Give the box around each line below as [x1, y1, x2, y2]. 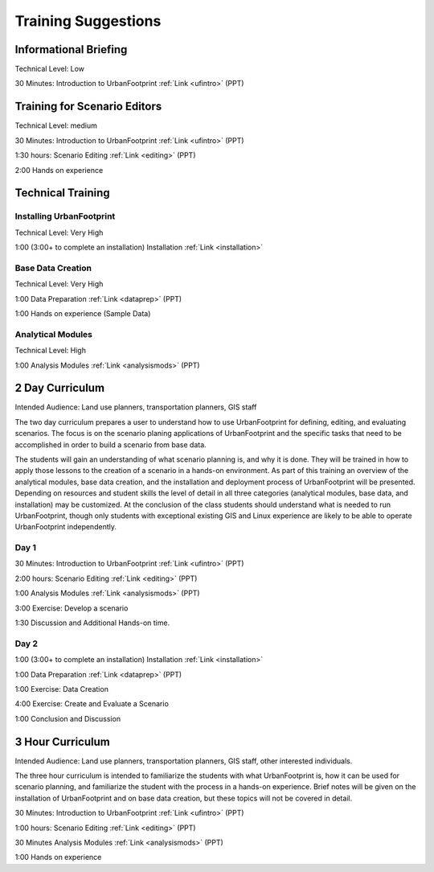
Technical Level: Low [14, 64, 84, 74]
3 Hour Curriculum [14, 734, 110, 748]
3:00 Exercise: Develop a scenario [14, 603, 129, 613]
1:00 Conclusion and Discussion [14, 714, 121, 723]
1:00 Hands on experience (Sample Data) [14, 309, 151, 318]
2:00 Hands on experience [14, 165, 104, 175]
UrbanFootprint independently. [14, 522, 117, 532]
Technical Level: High [14, 346, 86, 356]
